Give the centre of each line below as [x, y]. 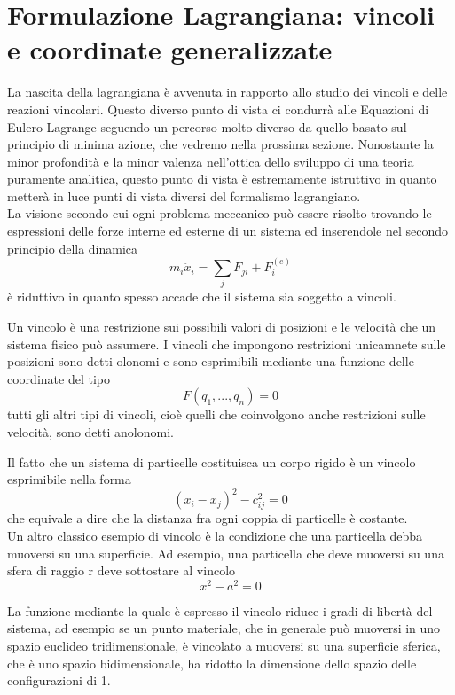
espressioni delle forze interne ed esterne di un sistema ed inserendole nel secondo [227, 231]
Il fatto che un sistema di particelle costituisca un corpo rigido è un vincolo [212, 461]
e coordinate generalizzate [170, 49]
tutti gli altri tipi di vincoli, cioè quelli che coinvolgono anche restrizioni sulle [216, 414]
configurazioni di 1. [59, 680]
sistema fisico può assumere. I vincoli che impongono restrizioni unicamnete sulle [227, 344]
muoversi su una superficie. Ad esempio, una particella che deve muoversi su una [226, 553]
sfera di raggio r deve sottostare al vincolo [122, 570]
